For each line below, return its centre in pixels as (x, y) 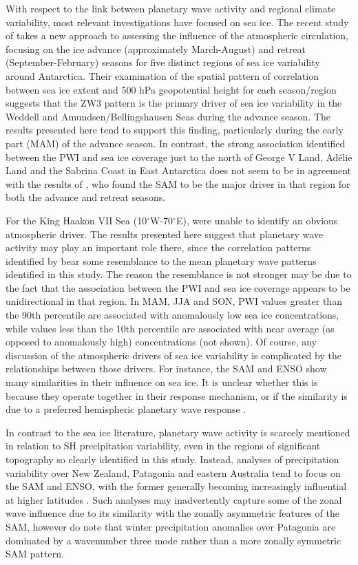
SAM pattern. (35, 554)
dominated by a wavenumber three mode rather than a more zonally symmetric (173, 540)
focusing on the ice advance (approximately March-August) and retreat (156, 49)
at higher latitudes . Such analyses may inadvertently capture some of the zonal (174, 499)
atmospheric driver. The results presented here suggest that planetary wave (165, 234)
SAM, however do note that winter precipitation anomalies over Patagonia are (171, 526)
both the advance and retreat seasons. (86, 197)
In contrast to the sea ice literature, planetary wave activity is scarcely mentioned (178, 432)
